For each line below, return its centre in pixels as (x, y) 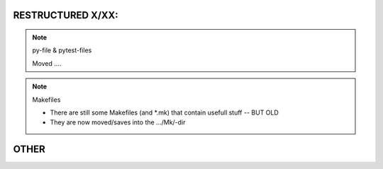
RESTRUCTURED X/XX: (66, 15)
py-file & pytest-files (62, 50)
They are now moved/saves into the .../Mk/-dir (118, 122)
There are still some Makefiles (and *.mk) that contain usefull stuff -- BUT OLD (165, 112)
